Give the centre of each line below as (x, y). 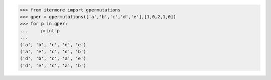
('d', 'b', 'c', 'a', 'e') (53, 59)
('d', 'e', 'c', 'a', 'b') (53, 65)
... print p (40, 31)
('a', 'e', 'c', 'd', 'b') (53, 51)
